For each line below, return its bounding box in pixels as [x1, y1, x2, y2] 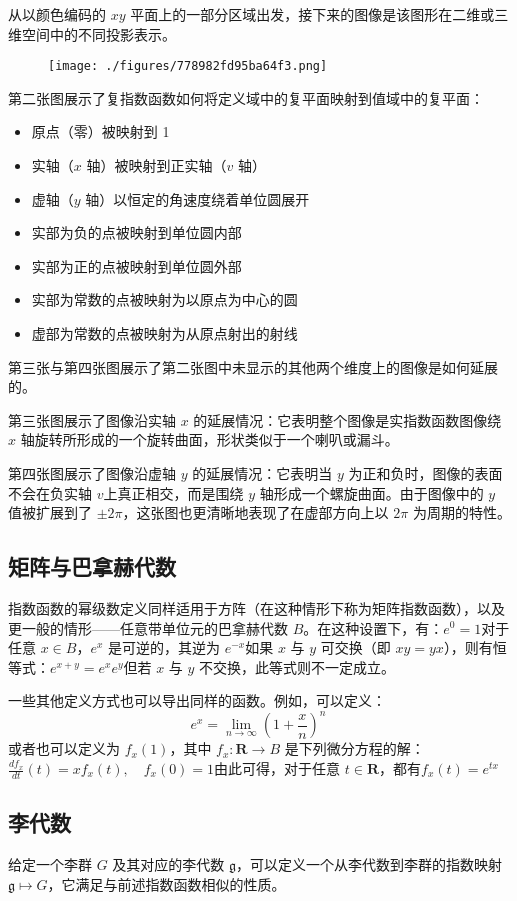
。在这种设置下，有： [303, 617, 444, 638]
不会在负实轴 [8, 482, 92, 503]
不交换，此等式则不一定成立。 [199, 656, 396, 677]
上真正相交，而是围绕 [103, 482, 244, 503]
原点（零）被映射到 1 [31, 121, 170, 142]
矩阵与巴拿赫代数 [8, 551, 176, 582]
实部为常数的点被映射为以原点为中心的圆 [31, 289, 298, 310]
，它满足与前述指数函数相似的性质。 [47, 873, 286, 894]
